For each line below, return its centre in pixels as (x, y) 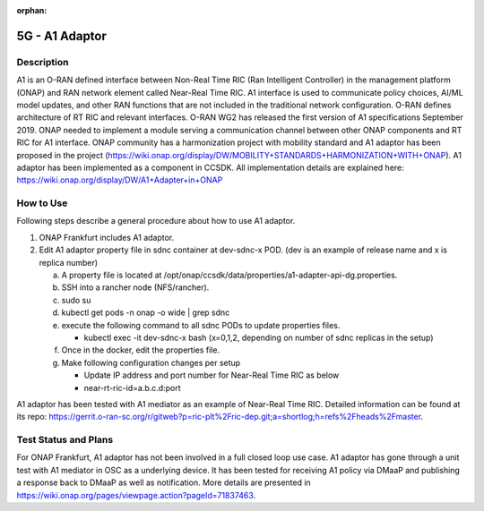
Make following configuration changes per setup (151, 362)
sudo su (76, 300)
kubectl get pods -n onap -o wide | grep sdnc (146, 312)
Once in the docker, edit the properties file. (140, 350)
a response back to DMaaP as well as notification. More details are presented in (164, 482)
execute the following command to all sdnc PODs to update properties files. (201, 325)
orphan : (32, 10)
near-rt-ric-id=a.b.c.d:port (132, 388)
